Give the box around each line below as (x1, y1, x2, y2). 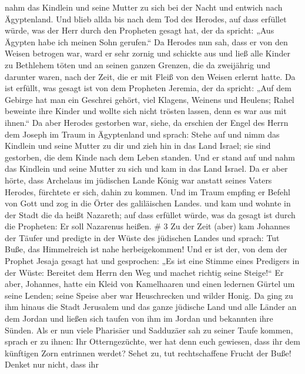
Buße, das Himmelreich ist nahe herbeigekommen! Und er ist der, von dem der (5, 243, 287, 255)
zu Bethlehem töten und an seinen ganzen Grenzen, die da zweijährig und (5, 58, 270, 71)
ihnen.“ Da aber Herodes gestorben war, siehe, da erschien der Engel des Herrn (5, 116, 289, 128)
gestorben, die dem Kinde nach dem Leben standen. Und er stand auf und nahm (5, 151, 296, 163)
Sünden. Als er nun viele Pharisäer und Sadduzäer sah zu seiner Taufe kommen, (5, 323, 293, 336)
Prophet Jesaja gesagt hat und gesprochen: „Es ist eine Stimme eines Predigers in (5, 255, 300, 267)
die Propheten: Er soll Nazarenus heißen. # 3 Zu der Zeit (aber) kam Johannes (5, 220, 290, 232)
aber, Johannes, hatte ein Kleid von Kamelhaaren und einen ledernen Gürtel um (5, 278, 295, 290)
